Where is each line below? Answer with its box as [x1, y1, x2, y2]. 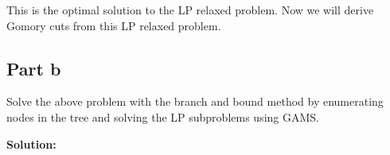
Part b [6, 56, 61, 80]
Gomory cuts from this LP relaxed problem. [6, 17, 221, 33]
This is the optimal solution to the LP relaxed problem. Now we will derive [6, 2, 374, 17]
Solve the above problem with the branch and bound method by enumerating [6, 93, 384, 110]
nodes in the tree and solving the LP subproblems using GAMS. [6, 108, 319, 125]
